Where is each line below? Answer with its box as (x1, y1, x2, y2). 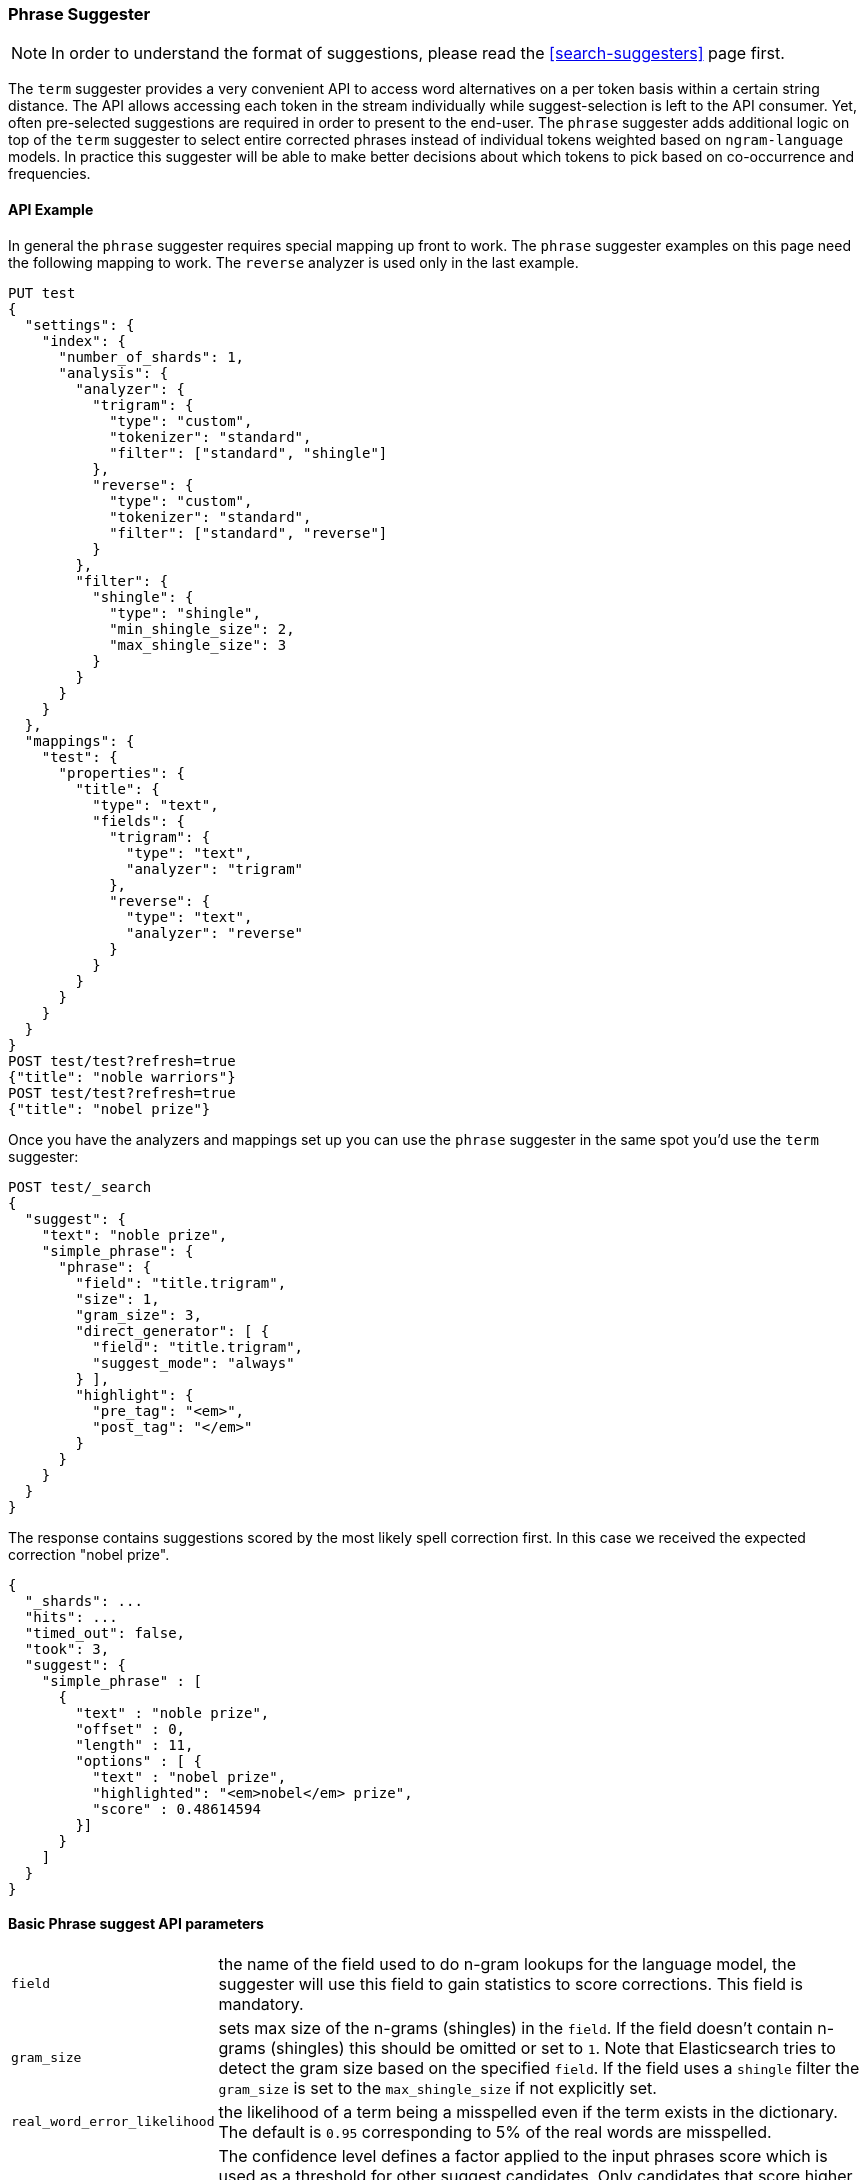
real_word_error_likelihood (11, 2114, 215, 2130)
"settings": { (24, 316, 135, 333)
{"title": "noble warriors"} (8, 1068, 236, 1085)
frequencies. (8, 165, 91, 183)
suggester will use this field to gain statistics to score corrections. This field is (218, 1973, 803, 1994)
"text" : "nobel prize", (92, 1768, 287, 1785)
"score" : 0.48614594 (92, 1800, 261, 1817)
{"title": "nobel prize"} (8, 1100, 211, 1117)
